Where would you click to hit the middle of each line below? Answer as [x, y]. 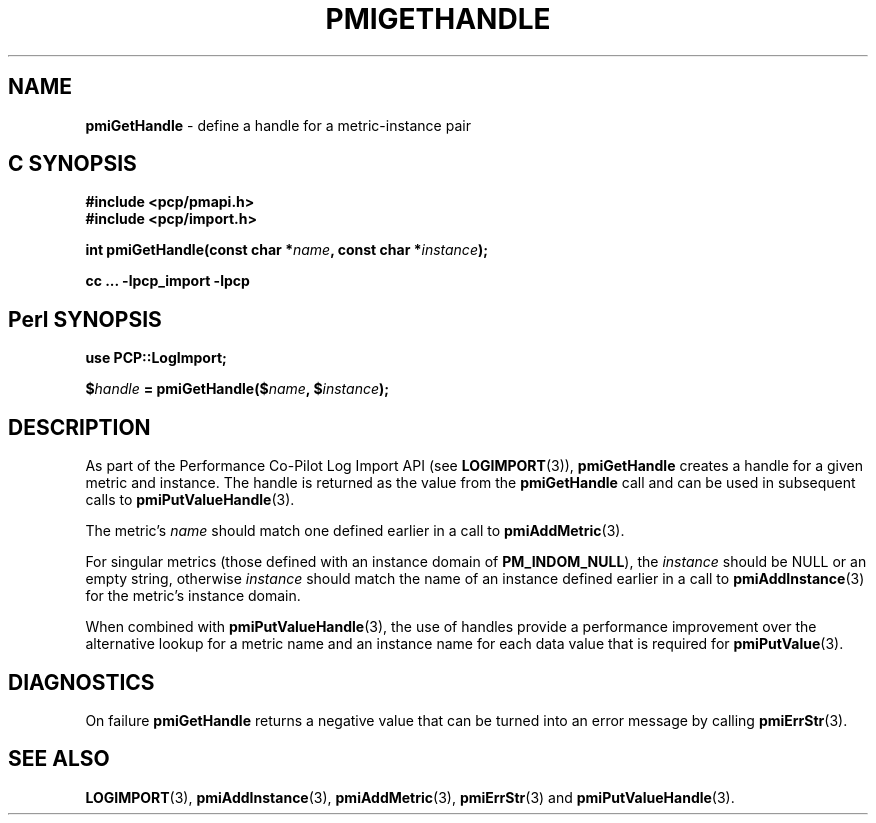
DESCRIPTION [79, 427]
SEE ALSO [59, 759]
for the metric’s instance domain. [193, 596]
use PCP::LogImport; [156, 358]
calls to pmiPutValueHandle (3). [190, 500]
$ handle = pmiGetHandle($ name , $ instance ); [237, 389]
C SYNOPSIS [72, 164]
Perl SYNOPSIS [85, 319]
